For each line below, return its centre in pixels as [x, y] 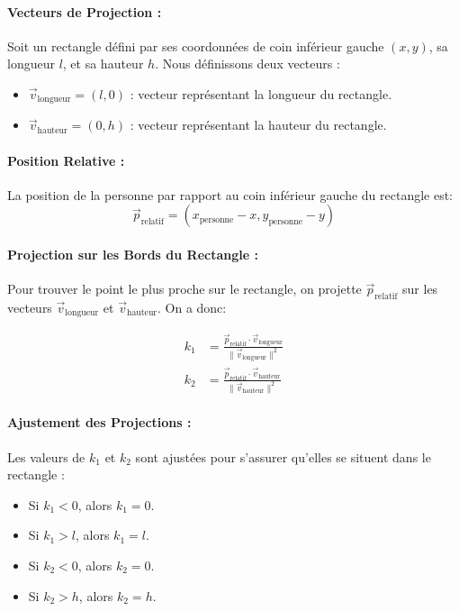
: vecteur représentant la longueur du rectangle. [261, 93]
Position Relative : [66, 160]
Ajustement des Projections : [99, 422]
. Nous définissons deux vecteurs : [247, 64]
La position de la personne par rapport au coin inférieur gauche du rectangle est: [230, 194]
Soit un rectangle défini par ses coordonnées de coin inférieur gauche [196, 46]
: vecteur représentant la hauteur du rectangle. [258, 125]
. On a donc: [192, 308]
